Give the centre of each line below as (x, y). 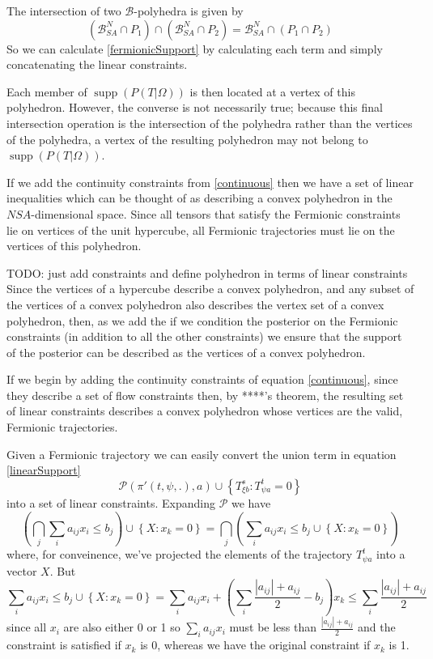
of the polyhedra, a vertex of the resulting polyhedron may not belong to (187, 139)
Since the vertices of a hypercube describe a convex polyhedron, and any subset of (210, 289)
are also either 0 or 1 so (122, 627)
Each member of (47, 91)
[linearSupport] (44, 470)
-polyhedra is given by (189, 11)
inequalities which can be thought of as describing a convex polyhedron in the (200, 198)
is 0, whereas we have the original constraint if (255, 645)
